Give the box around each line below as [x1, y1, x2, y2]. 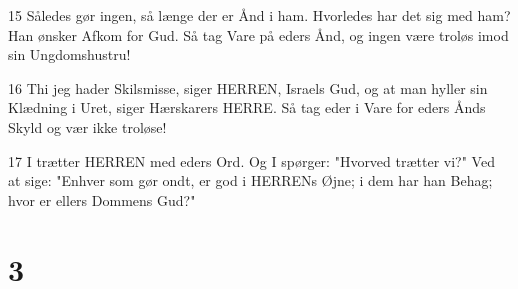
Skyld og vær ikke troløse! [8, 116, 167, 137]
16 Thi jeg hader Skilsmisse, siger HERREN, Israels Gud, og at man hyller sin [8, 77, 488, 98]
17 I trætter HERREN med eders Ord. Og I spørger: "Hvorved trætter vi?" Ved [8, 150, 495, 171]
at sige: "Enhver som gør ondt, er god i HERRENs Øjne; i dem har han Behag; [8, 170, 493, 191]
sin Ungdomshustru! [8, 44, 131, 65]
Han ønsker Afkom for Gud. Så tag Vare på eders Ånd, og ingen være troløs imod [8, 24, 509, 45]
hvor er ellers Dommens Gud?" [8, 189, 196, 210]
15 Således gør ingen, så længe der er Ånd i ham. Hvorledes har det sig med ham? [8, 5, 511, 25]
